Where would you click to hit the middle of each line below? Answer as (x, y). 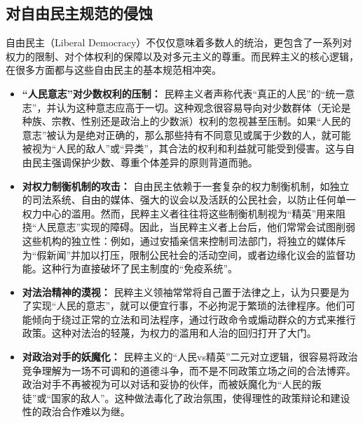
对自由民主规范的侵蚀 (79, 13)
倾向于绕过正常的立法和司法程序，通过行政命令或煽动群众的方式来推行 (194, 319)
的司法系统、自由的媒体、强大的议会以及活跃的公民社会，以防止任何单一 (189, 200)
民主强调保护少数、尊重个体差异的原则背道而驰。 (145, 162)
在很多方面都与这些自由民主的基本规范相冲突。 (114, 70)
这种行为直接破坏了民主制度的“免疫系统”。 (140, 268)
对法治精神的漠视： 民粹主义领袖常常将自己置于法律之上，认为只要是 (181, 291)
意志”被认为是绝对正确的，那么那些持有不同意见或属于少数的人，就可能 (186, 134)
